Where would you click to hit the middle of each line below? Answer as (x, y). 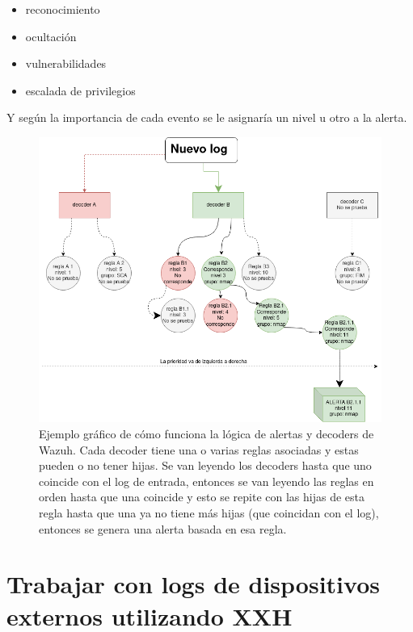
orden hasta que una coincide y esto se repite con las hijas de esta (202, 497)
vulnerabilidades (66, 63)
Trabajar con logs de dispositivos (193, 584)
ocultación (51, 36)
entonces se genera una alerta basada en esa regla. (163, 528)
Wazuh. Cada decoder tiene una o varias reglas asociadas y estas (199, 449)
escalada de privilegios (80, 90)
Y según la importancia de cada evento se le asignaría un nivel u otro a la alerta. (207, 117)
